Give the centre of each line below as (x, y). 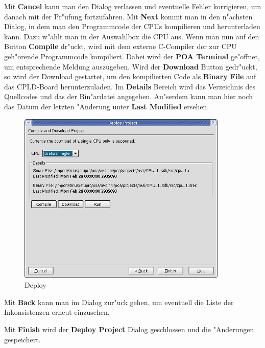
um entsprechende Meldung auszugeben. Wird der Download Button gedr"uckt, (131, 66)
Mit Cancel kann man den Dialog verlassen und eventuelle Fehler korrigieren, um (133, 6)
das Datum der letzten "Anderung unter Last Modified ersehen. (107, 106)
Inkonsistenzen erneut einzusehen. (57, 312)
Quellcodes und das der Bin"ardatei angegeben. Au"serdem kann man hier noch (129, 96)
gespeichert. (22, 339)
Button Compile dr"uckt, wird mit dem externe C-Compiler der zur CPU (121, 46)
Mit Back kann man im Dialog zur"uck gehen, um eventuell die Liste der (119, 302)
